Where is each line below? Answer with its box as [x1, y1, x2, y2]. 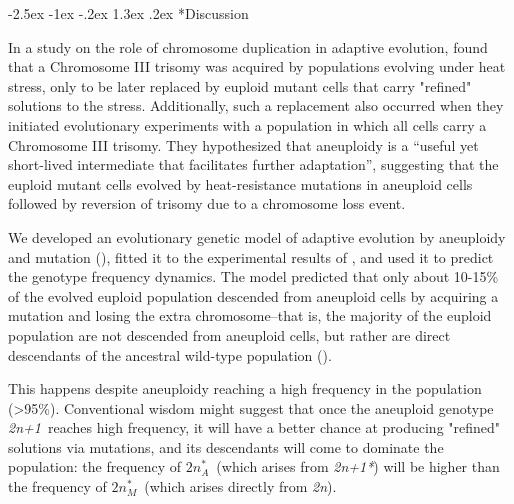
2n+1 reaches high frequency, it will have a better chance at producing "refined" [8, 417, 501, 438]
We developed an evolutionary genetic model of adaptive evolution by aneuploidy [8, 226, 506, 247]
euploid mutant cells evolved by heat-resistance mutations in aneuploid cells [8, 173, 473, 194]
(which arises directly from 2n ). [144, 476, 337, 497]
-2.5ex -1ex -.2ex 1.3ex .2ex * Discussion [8, 3, 249, 23]
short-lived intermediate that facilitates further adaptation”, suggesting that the [8, 154, 499, 175]
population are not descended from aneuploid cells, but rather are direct [8, 324, 451, 345]
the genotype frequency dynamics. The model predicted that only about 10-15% [8, 266, 499, 287]
